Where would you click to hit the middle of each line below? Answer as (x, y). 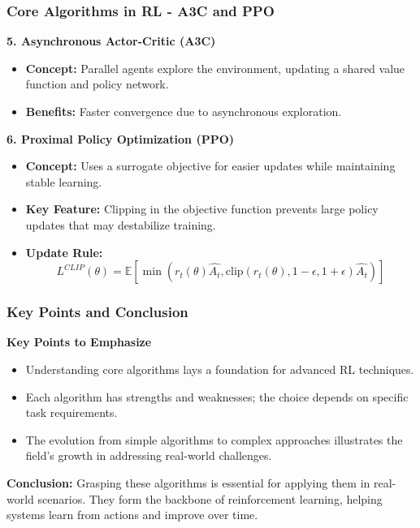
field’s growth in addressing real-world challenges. (149, 455)
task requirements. (71, 412)
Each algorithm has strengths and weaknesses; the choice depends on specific (217, 396)
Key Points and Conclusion (97, 312)
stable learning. (64, 181)
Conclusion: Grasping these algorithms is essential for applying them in (188, 482)
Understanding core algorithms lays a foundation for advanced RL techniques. (220, 369)
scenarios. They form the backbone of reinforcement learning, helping (210, 498)
